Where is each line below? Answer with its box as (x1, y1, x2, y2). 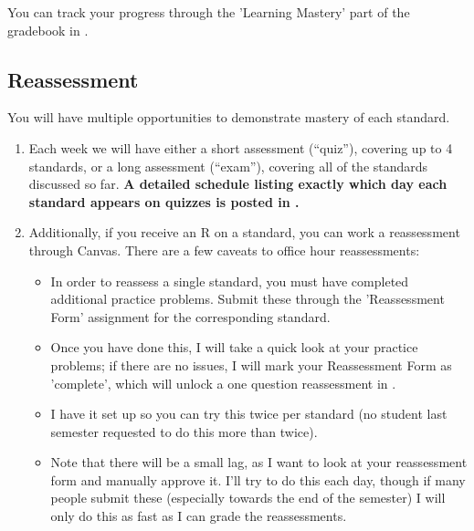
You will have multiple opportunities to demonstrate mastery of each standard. (7, 108, 450, 127)
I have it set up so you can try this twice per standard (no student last (50, 404, 448, 423)
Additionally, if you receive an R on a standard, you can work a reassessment (28, 223, 460, 242)
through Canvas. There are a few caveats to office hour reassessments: (28, 240, 420, 259)
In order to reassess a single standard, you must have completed (50, 271, 409, 290)
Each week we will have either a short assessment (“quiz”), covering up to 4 (28, 138, 453, 157)
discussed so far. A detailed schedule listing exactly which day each (28, 174, 448, 193)
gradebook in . (7, 20, 89, 39)
